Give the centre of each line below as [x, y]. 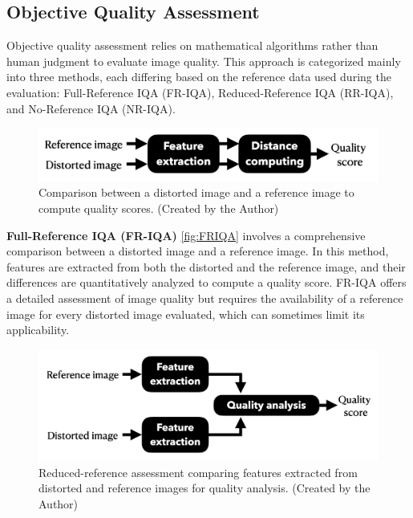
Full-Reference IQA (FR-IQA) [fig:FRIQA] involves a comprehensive [186, 235]
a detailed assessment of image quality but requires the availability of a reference [205, 298]
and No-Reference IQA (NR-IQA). [91, 108]
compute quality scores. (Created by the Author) [159, 208]
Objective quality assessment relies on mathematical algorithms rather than [192, 45]
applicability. [38, 330]
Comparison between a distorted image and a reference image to [196, 192]
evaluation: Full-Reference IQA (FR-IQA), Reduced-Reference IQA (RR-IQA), [200, 92]
